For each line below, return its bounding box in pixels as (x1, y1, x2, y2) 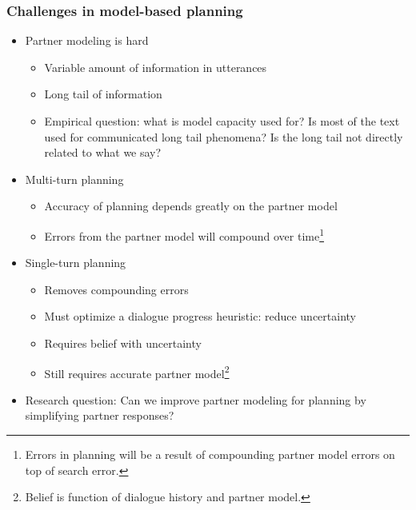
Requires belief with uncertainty (44, 335, 202, 351)
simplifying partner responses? (25, 407, 174, 424)
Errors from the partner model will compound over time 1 (44, 225, 324, 244)
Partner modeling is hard (25, 32, 149, 49)
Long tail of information (44, 86, 162, 102)
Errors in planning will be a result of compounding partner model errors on (25, 446, 395, 463)
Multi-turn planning (25, 170, 124, 187)
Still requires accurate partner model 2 (44, 362, 230, 381)
